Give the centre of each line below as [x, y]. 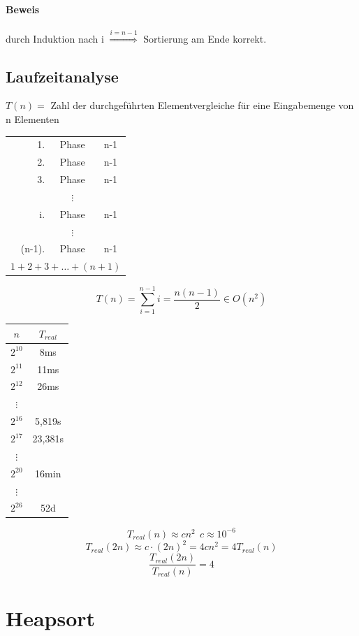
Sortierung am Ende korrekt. [205, 38]
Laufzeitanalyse [62, 76]
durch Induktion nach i [55, 38]
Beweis [23, 9]
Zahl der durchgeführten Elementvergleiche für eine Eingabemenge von [202, 105]
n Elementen [32, 118]
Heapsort [51, 617]
